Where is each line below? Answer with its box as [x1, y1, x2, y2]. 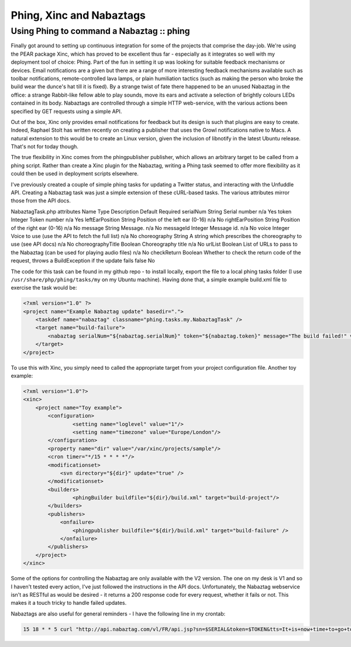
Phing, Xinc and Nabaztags [11, 9, 146, 22]
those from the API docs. [11, 197, 71, 204]
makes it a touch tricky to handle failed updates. [11, 600, 127, 607]
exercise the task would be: [11, 284, 77, 291]
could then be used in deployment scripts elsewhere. [11, 170, 139, 177]
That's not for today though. [11, 143, 79, 150]
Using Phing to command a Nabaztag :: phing [11, 26, 190, 36]
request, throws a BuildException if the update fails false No [11, 257, 155, 264]
